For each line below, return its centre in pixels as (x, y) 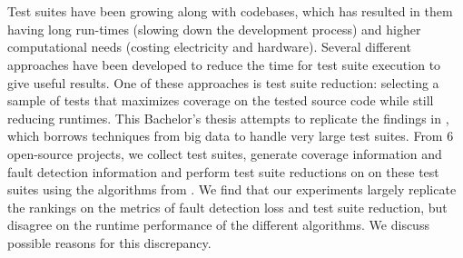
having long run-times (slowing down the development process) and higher (214, 29)
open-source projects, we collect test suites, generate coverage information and (225, 153)
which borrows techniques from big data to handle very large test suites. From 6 (231, 136)
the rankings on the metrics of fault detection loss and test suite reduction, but (227, 207)
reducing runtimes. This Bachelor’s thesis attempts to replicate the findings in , (228, 118)
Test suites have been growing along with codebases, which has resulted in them (230, 11)
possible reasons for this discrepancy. (109, 242)
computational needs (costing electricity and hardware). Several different (209, 47)
